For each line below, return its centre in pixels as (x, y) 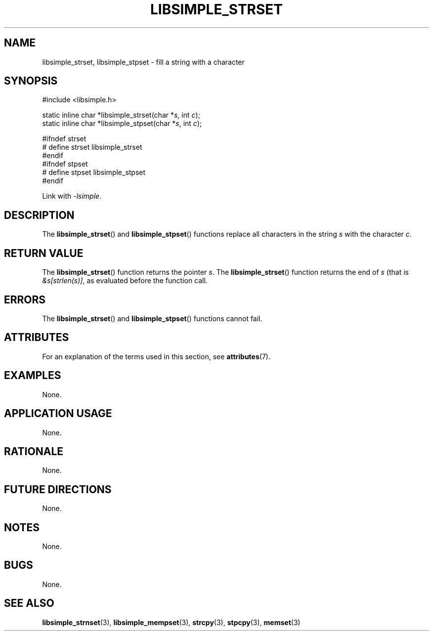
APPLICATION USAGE (58, 414)
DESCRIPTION (39, 215)
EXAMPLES (33, 376)
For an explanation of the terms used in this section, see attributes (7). (156, 356)
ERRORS (25, 299)
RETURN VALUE (44, 253)
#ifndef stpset (65, 164)
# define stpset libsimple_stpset (94, 172)
